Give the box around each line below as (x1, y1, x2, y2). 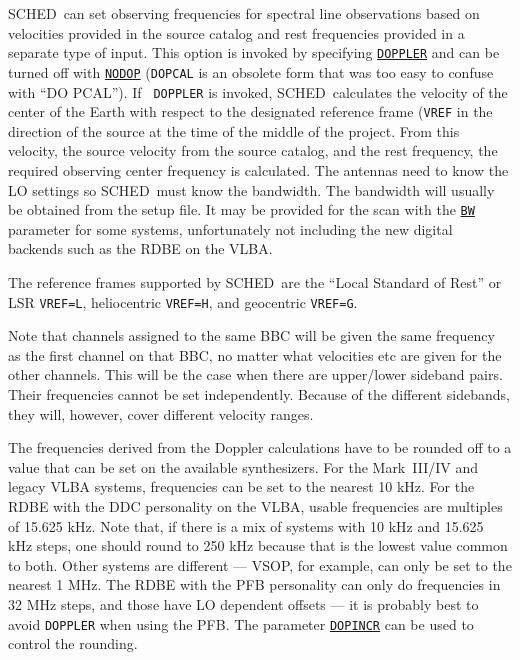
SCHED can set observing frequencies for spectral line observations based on (8, 3, 480, 23)
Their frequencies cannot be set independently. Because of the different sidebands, (8, 384, 510, 405)
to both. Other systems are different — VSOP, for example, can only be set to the (8, 554, 512, 575)
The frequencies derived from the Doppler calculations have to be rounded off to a (8, 437, 512, 458)
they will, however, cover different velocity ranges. (8, 403, 314, 424)
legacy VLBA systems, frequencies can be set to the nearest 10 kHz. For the (8, 476, 475, 497)
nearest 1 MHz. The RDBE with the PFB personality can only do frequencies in (8, 574, 501, 595)
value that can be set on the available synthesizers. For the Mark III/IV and (8, 456, 478, 477)
